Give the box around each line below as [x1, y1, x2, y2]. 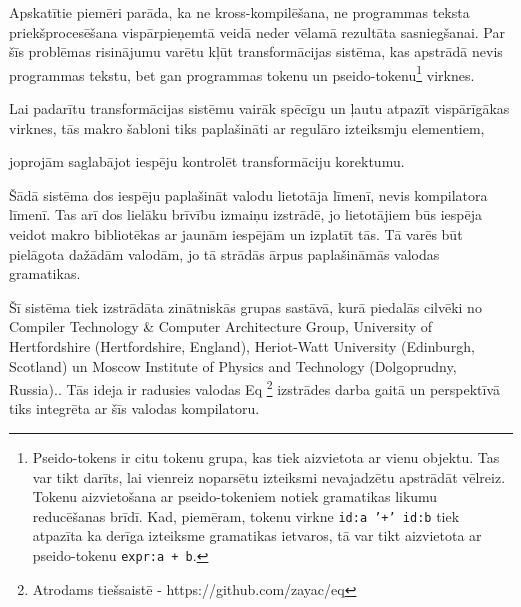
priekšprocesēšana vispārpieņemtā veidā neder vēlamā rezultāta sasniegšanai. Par [9, 21, 506, 42]
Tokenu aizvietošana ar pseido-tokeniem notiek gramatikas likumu [32, 486, 438, 507]
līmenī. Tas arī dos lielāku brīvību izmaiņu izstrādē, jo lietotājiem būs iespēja [9, 204, 483, 225]
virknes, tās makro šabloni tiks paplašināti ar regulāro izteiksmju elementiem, [9, 117, 485, 138]
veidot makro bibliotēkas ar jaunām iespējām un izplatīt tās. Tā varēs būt [9, 224, 463, 244]
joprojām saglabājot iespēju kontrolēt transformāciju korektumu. [9, 151, 405, 172]
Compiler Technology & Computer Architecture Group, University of [9, 316, 433, 337]
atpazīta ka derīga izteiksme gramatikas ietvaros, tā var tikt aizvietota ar [32, 525, 482, 546]
